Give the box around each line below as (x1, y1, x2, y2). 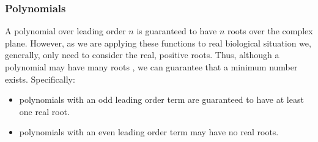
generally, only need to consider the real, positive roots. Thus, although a (5, 48, 279, 61)
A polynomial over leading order (5, 24, 126, 37)
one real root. (19, 105, 70, 118)
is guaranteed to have (136, 24, 217, 37)
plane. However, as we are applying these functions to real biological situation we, (5, 36, 311, 49)
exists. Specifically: (5, 72, 75, 85)
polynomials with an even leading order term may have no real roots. (19, 125, 279, 138)
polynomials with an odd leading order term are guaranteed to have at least (19, 93, 304, 106)
